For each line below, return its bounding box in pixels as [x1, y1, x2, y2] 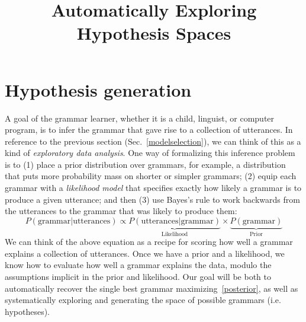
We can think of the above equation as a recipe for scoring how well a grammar [5, 235, 293, 248]
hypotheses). [5, 305, 50, 317]
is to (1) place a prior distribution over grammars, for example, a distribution [5, 158, 286, 170]
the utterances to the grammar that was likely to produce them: [5, 205, 237, 217]
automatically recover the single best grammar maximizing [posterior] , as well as [5, 282, 298, 294]
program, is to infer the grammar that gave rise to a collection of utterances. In [5, 123, 293, 136]
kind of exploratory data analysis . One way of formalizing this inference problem [5, 146, 295, 159]
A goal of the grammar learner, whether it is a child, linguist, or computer [5, 111, 275, 124]
